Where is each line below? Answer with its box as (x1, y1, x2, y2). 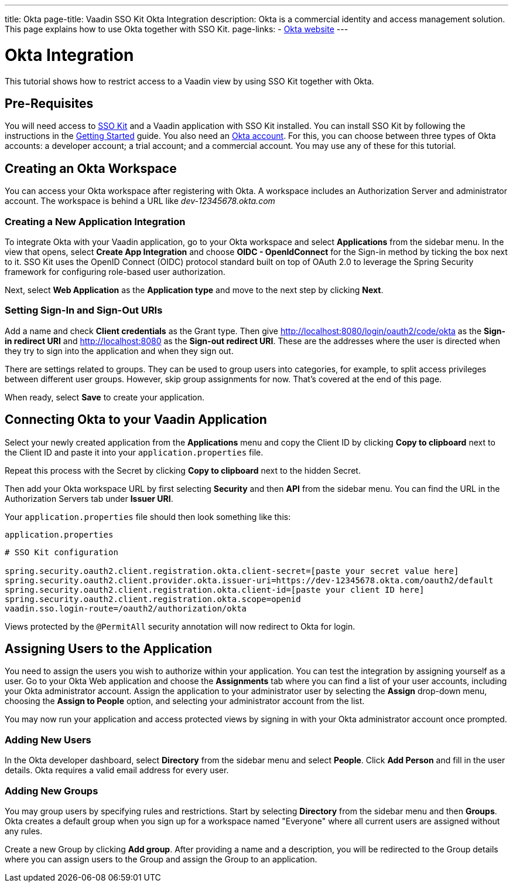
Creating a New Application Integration (5, 215, 186, 227)
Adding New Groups (5, 784, 98, 797)
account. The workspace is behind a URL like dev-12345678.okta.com (5, 196, 275, 206)
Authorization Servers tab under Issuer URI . (5, 493, 173, 504)
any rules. (5, 825, 43, 836)
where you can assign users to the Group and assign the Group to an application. (5, 854, 317, 864)
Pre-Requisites (5, 96, 94, 111)
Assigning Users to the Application (5, 641, 213, 656)
